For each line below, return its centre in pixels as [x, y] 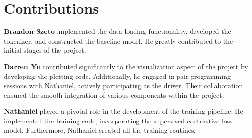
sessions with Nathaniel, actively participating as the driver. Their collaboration [124, 85]
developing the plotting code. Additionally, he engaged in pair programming [117, 76]
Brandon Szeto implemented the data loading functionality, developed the [117, 31]
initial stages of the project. [45, 50]
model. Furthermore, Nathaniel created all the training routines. [100, 130]
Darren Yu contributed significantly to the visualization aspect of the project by [126, 66]
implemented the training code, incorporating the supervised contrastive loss [118, 120]
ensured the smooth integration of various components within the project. [114, 95]
